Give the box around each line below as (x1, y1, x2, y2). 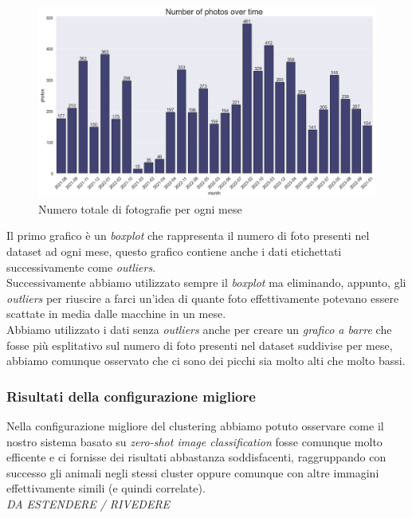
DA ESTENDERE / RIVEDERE (6, 495, 171, 512)
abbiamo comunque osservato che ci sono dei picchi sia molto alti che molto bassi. (6, 352, 406, 369)
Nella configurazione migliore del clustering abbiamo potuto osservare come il (6, 417, 384, 434)
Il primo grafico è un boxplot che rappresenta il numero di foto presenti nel (6, 227, 370, 244)
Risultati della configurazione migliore (6, 386, 256, 406)
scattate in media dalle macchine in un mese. (6, 305, 226, 322)
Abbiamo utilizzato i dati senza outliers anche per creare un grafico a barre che (6, 320, 392, 337)
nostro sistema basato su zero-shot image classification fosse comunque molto (6, 433, 383, 449)
